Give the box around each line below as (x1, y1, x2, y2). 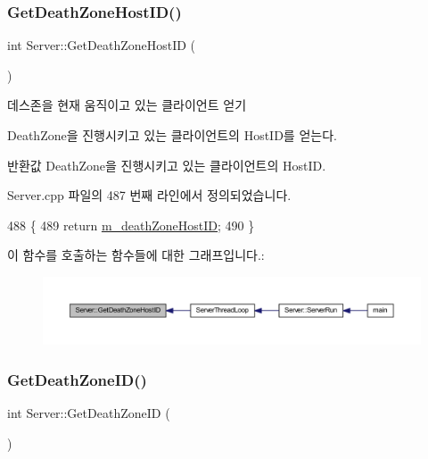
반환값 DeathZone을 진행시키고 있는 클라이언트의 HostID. (7, 155, 326, 174)
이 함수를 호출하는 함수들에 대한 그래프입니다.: (7, 246, 265, 264)
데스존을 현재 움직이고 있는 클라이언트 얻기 (7, 96, 247, 114)
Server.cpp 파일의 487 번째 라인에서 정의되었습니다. (7, 186, 292, 204)
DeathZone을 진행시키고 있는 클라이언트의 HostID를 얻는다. (7, 126, 337, 144)
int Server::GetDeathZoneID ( (7, 403, 170, 421)
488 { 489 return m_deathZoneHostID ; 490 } (7, 215, 255, 234)
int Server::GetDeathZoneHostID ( (7, 36, 196, 54)
